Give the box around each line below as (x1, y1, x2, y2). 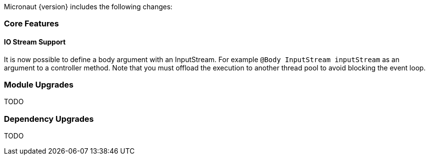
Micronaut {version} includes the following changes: (4, 2, 173, 11)
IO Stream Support (4, 37, 66, 46)
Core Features (4, 19, 59, 29)
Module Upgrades (4, 79, 74, 90)
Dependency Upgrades (4, 114, 94, 124)
